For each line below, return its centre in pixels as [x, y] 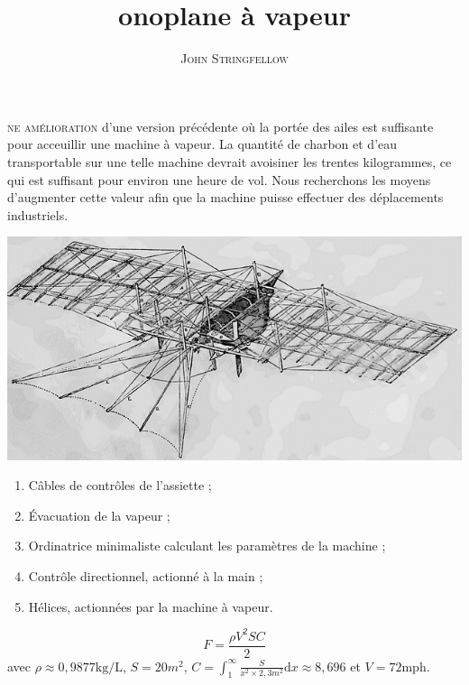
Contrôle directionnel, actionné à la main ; [146, 575]
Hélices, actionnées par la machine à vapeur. [151, 606]
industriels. [38, 214]
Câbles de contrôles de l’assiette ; [120, 485]
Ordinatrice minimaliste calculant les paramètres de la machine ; [207, 546]
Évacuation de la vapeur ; [99, 515]
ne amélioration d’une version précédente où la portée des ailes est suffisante [221, 126]
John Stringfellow [234, 58]
